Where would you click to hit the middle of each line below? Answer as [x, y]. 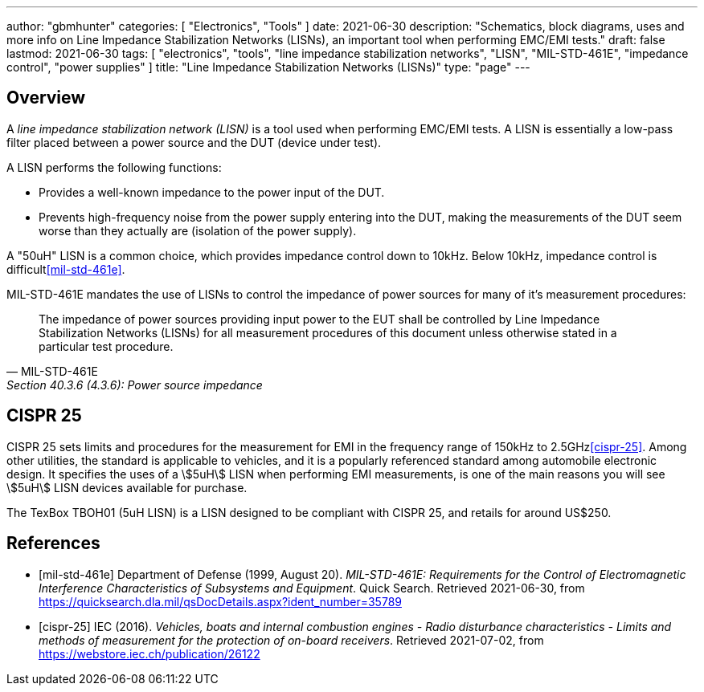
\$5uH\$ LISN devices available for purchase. [127, 487]
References [53, 543]
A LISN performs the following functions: [114, 167]
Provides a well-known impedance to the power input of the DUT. [212, 192]
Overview [46, 98]
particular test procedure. [106, 346]
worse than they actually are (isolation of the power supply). [198, 230]
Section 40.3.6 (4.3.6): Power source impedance [135, 385]
